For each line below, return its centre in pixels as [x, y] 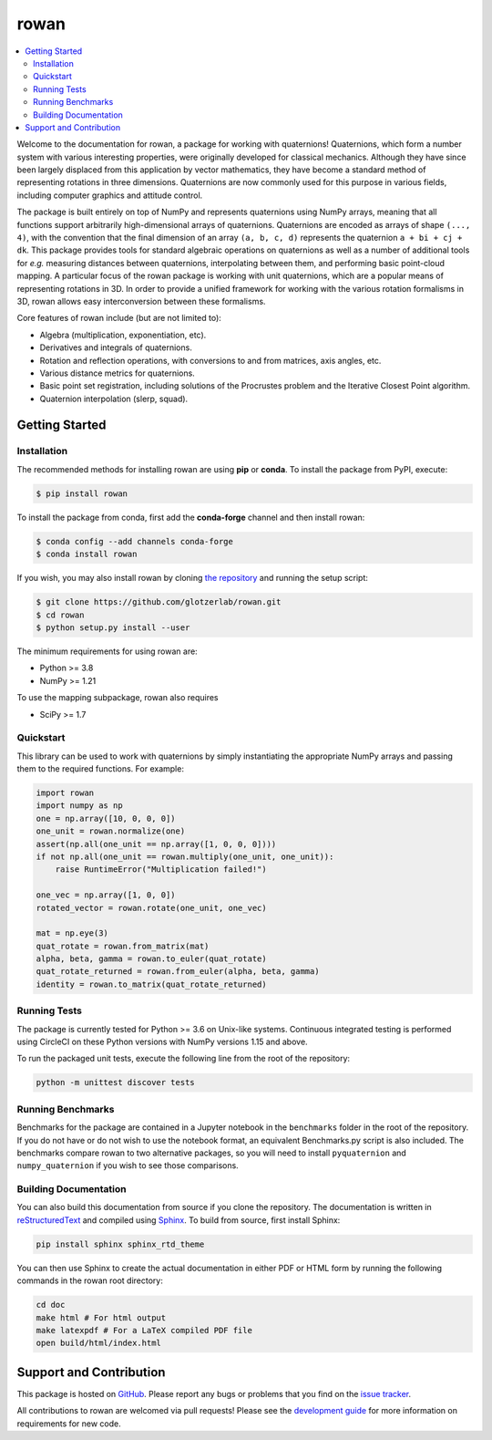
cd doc [51, 1305]
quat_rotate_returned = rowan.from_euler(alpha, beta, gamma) [178, 972]
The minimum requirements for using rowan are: [107, 651]
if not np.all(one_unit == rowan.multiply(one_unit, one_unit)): [185, 856]
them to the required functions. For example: [100, 769]
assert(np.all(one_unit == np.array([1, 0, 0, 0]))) [156, 844]
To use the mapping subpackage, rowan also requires [118, 698]
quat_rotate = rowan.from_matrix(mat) [123, 946]
